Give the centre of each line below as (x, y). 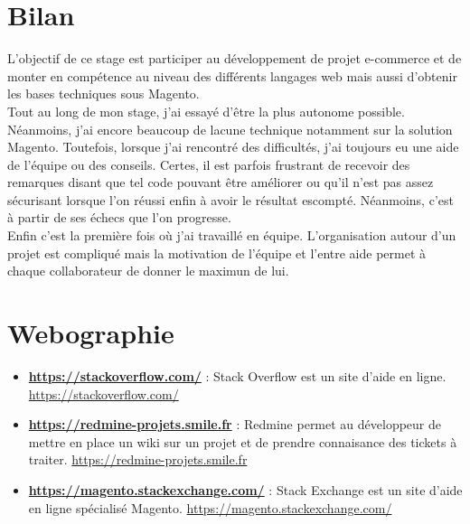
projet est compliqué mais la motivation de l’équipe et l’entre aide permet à (217, 253)
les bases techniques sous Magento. (103, 94)
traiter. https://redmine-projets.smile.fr (138, 459)
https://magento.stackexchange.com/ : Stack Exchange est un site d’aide (245, 489)
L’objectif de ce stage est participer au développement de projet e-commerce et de (235, 58)
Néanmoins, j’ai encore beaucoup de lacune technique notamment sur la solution (230, 129)
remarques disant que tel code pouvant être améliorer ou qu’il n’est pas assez (221, 182)
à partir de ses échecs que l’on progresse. (119, 217)
